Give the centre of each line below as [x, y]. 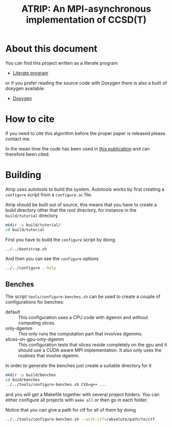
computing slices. [37, 323]
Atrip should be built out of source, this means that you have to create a [81, 205]
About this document [51, 49]
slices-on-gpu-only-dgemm [35, 339]
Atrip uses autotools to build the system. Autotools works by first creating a [85, 189]
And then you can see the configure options [52, 259]
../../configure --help [31, 268]
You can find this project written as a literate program [62, 63]
